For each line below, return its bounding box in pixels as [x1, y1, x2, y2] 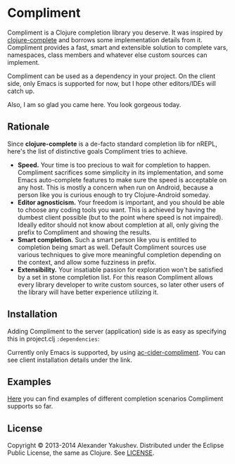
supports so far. [7, 402, 53, 410]
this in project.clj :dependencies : [7, 334, 100, 343]
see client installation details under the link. [7, 356, 132, 364]
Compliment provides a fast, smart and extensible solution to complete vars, [7, 43, 229, 51]
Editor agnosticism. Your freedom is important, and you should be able [17, 198, 225, 206]
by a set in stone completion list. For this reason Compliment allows [17, 272, 213, 281]
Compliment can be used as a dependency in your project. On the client [7, 72, 216, 80]
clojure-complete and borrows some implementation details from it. [7, 35, 203, 44]
